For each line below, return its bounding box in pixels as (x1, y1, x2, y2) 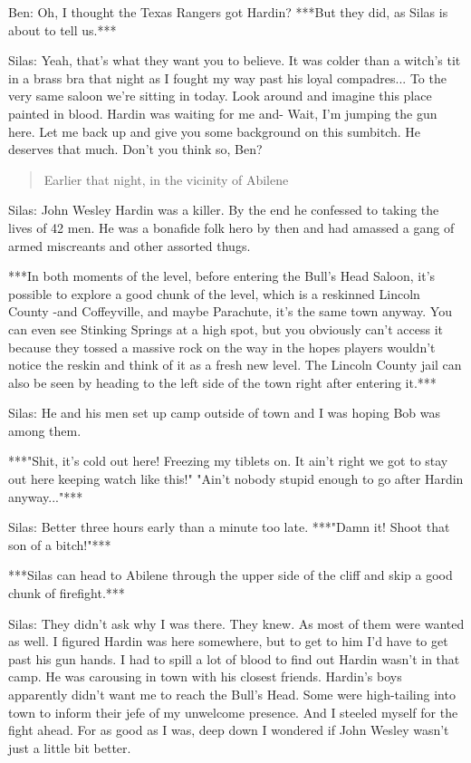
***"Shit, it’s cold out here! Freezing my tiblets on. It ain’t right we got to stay (8, 451, 448, 470)
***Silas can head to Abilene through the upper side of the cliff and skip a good (8, 565, 453, 584)
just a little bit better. (8, 738, 131, 757)
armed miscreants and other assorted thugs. (8, 236, 251, 255)
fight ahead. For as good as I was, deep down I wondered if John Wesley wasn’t (8, 720, 449, 739)
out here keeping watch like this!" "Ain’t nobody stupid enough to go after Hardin (8, 469, 464, 488)
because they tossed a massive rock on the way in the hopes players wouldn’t (8, 337, 436, 356)
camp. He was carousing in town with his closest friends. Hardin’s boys (8, 667, 402, 686)
